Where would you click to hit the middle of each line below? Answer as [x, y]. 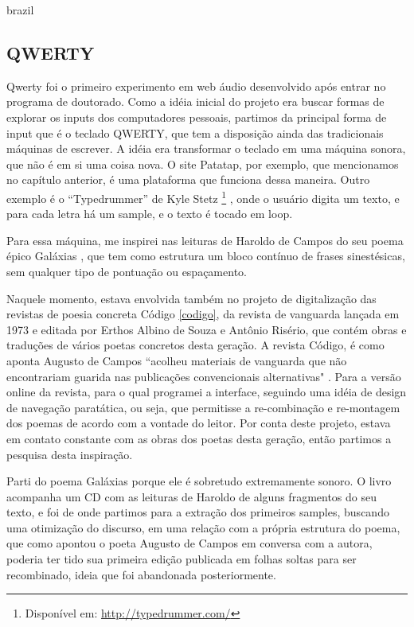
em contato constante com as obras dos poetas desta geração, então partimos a [199, 438]
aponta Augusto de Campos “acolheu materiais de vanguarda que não [177, 360]
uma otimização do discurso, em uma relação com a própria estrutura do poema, [203, 527]
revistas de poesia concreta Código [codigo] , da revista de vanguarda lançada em [203, 314]
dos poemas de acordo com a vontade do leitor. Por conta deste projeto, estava [199, 423]
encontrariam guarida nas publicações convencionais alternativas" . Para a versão [204, 376]
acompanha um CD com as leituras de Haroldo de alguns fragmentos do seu [191, 496]
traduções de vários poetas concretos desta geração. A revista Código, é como [195, 345]
